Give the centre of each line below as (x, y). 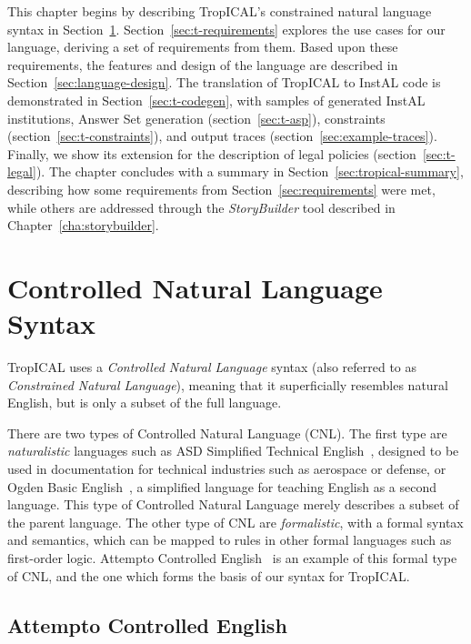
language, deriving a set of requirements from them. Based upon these (203, 47)
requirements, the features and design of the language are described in (203, 64)
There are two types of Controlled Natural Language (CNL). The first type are (227, 433)
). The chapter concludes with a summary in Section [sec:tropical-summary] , (250, 171)
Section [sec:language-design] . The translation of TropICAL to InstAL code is (224, 82)
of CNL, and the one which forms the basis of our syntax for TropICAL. (209, 575)
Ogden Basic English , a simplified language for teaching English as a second (222, 486)
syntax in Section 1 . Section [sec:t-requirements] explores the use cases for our (226, 29)
